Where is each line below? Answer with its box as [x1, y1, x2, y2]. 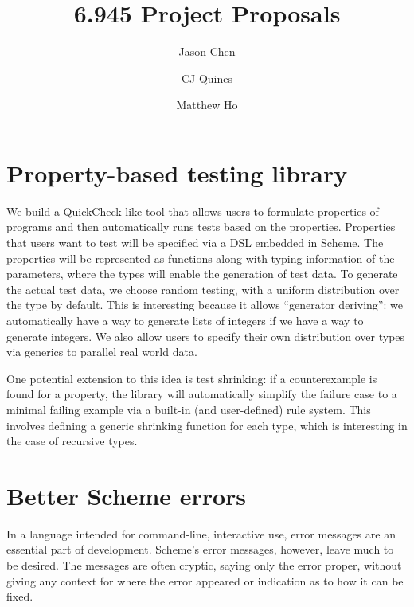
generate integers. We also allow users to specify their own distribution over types [6, 327, 405, 344]
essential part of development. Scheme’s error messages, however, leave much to [6, 541, 394, 558]
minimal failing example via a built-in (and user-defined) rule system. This [6, 401, 371, 417]
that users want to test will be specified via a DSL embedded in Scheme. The [6, 234, 384, 251]
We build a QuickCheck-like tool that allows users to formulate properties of [6, 202, 379, 219]
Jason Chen [178, 43, 236, 60]
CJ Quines [181, 69, 233, 86]
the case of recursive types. [6, 433, 138, 449]
